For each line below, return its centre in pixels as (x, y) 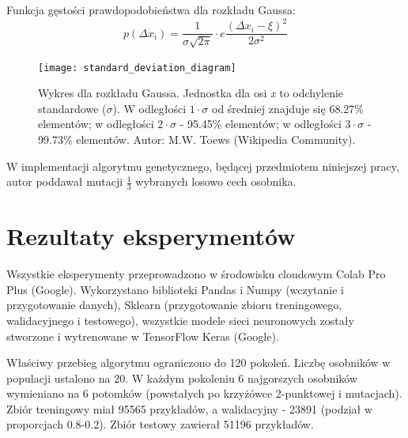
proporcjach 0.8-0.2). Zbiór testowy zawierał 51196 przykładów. (160, 424)
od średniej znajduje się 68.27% (288, 108)
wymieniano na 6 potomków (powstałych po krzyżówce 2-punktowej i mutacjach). (204, 393)
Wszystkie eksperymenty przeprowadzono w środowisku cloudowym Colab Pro (196, 274)
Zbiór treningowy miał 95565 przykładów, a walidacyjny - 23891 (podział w (190, 408)
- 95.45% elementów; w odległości (261, 124)
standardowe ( (72, 108)
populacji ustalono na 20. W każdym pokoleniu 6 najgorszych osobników (182, 378)
